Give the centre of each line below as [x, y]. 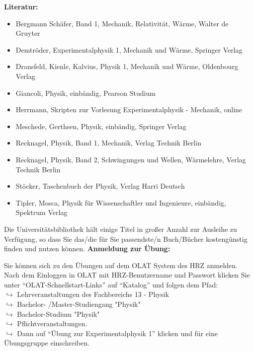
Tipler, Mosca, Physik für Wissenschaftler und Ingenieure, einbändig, [121, 202]
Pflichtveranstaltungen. [52, 323]
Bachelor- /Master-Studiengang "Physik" [79, 304]
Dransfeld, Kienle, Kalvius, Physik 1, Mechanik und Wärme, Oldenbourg [127, 66]
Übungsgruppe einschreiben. [47, 343]
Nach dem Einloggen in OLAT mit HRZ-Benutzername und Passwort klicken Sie [127, 275]
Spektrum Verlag [42, 212]
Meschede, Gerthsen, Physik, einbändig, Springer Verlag [101, 126]
